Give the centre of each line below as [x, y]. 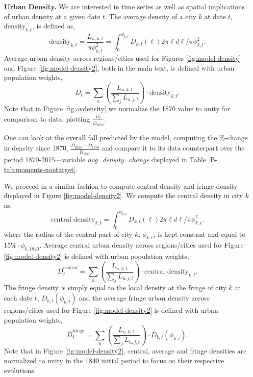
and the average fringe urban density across [144, 298]
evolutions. [20, 370]
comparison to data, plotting [47, 118]
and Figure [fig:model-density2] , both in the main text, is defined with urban [119, 67]
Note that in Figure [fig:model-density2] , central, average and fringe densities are [125, 351]
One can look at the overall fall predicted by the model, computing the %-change [126, 138]
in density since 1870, [36, 148]
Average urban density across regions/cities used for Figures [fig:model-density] [123, 58]
